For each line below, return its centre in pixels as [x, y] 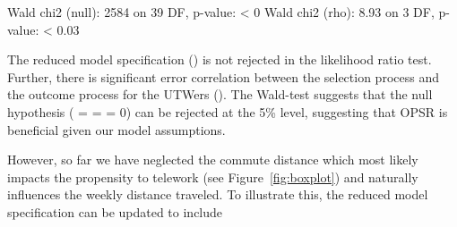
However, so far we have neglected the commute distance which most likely [213, 160]
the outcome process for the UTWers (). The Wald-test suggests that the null [220, 94]
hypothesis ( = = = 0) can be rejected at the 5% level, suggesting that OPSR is [228, 111]
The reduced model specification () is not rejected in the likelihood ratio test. [220, 59]
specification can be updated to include [115, 211]
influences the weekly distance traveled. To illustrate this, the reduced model [218, 194]
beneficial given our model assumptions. [116, 129]
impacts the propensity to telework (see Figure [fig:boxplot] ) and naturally [213, 177]
